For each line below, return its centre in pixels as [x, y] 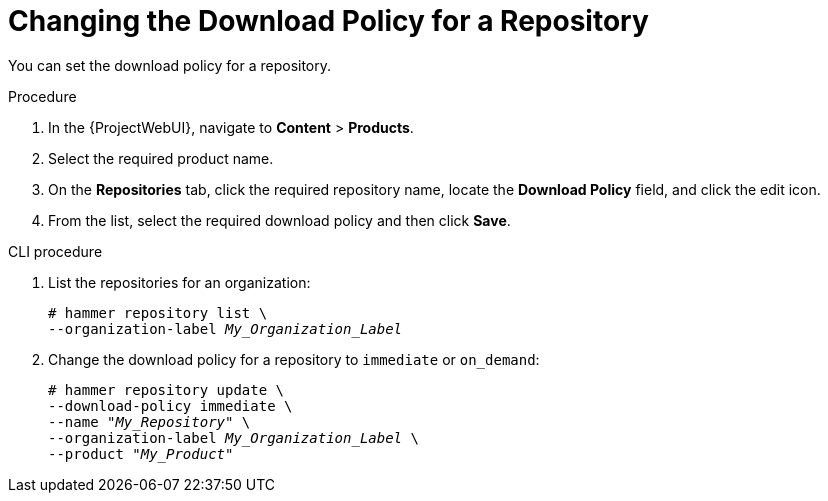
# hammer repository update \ [166, 389]
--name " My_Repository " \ [149, 421]
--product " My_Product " [141, 453]
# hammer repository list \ [158, 312]
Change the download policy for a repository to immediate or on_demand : [294, 359]
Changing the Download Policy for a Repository [328, 21]
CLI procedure [55, 251]
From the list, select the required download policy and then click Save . [279, 220]
